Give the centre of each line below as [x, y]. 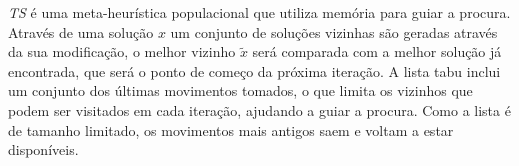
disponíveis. [43, 149]
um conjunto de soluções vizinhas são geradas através [334, 31]
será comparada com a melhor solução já [377, 51]
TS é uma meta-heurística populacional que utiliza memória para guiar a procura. [259, 12]
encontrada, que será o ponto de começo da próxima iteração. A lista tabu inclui [254, 70]
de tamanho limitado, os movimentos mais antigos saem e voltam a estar [231, 129]
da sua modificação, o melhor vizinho [122, 51]
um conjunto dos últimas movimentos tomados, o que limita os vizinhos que [240, 90]
